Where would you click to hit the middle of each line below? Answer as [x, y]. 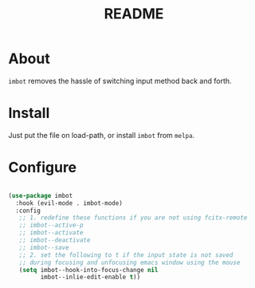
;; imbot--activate [51, 233]
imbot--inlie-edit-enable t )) [90, 277]
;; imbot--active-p [51, 225]
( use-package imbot [41, 195]
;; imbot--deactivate [55, 240]
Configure [43, 168]
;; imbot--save [44, 247]
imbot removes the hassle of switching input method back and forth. [120, 81]
